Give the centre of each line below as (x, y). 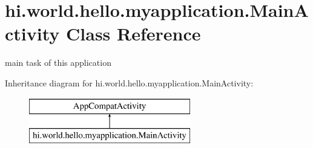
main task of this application (58, 63)
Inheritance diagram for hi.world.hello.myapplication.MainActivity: (129, 82)
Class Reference (133, 34)
